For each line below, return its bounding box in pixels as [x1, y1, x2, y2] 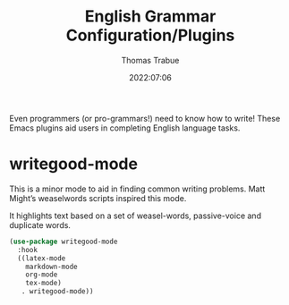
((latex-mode [17, 253, 66, 263]
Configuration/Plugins [65, 25, 235, 46]
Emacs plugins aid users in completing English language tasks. [9, 123, 241, 133]
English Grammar [84, 6, 217, 27]
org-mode [25, 270, 58, 279]
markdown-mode [25, 262, 78, 271]
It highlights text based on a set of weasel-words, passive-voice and [9, 210, 262, 221]
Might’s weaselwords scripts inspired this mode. [9, 192, 187, 203]
